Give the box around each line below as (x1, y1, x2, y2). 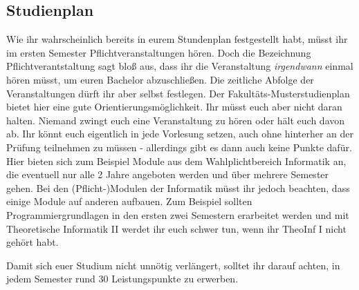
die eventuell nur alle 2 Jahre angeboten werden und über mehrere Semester (6, 167, 329, 182)
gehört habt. (6, 235, 59, 249)
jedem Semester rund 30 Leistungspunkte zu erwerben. (6, 271, 239, 286)
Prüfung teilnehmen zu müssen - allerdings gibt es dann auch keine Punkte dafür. (6, 139, 352, 154)
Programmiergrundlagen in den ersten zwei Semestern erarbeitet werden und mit (6, 207, 349, 222)
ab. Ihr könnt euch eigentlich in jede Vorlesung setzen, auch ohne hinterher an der (6, 126, 354, 141)
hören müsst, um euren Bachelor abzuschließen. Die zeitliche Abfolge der (6, 72, 314, 86)
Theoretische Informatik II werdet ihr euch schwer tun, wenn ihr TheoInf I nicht (6, 221, 347, 235)
